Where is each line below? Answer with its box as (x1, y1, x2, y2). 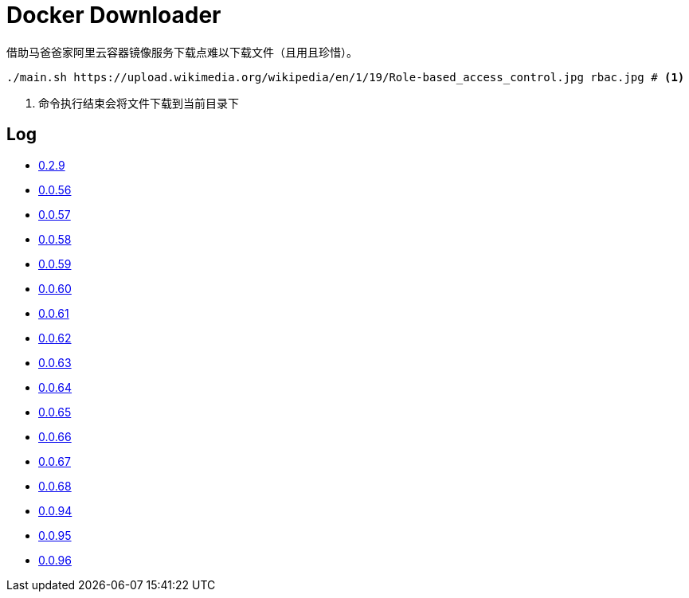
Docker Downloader (6, 2, 221, 29)
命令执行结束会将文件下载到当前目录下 (38, 96, 239, 110)
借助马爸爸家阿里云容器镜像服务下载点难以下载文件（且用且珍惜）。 (6, 45, 358, 59)
